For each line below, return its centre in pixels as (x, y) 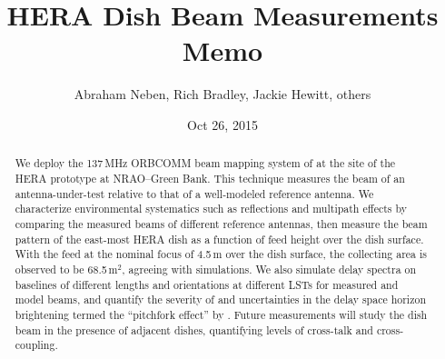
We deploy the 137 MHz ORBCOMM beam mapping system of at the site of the (205, 163)
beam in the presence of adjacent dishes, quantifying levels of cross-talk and (194, 329)
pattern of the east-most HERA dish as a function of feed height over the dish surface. (219, 239)
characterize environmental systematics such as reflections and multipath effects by (211, 209)
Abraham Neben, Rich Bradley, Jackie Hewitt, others (222, 94)
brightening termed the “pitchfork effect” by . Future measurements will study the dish (221, 314)
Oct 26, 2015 (222, 124)
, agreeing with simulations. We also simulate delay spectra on (269, 269)
